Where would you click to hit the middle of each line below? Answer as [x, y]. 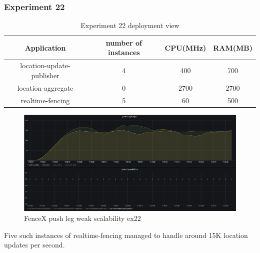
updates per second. [34, 245]
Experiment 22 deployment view [130, 25]
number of [124, 42]
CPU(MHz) [185, 47]
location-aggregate [45, 87]
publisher [45, 75]
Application [45, 47]
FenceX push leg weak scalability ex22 [82, 218]
